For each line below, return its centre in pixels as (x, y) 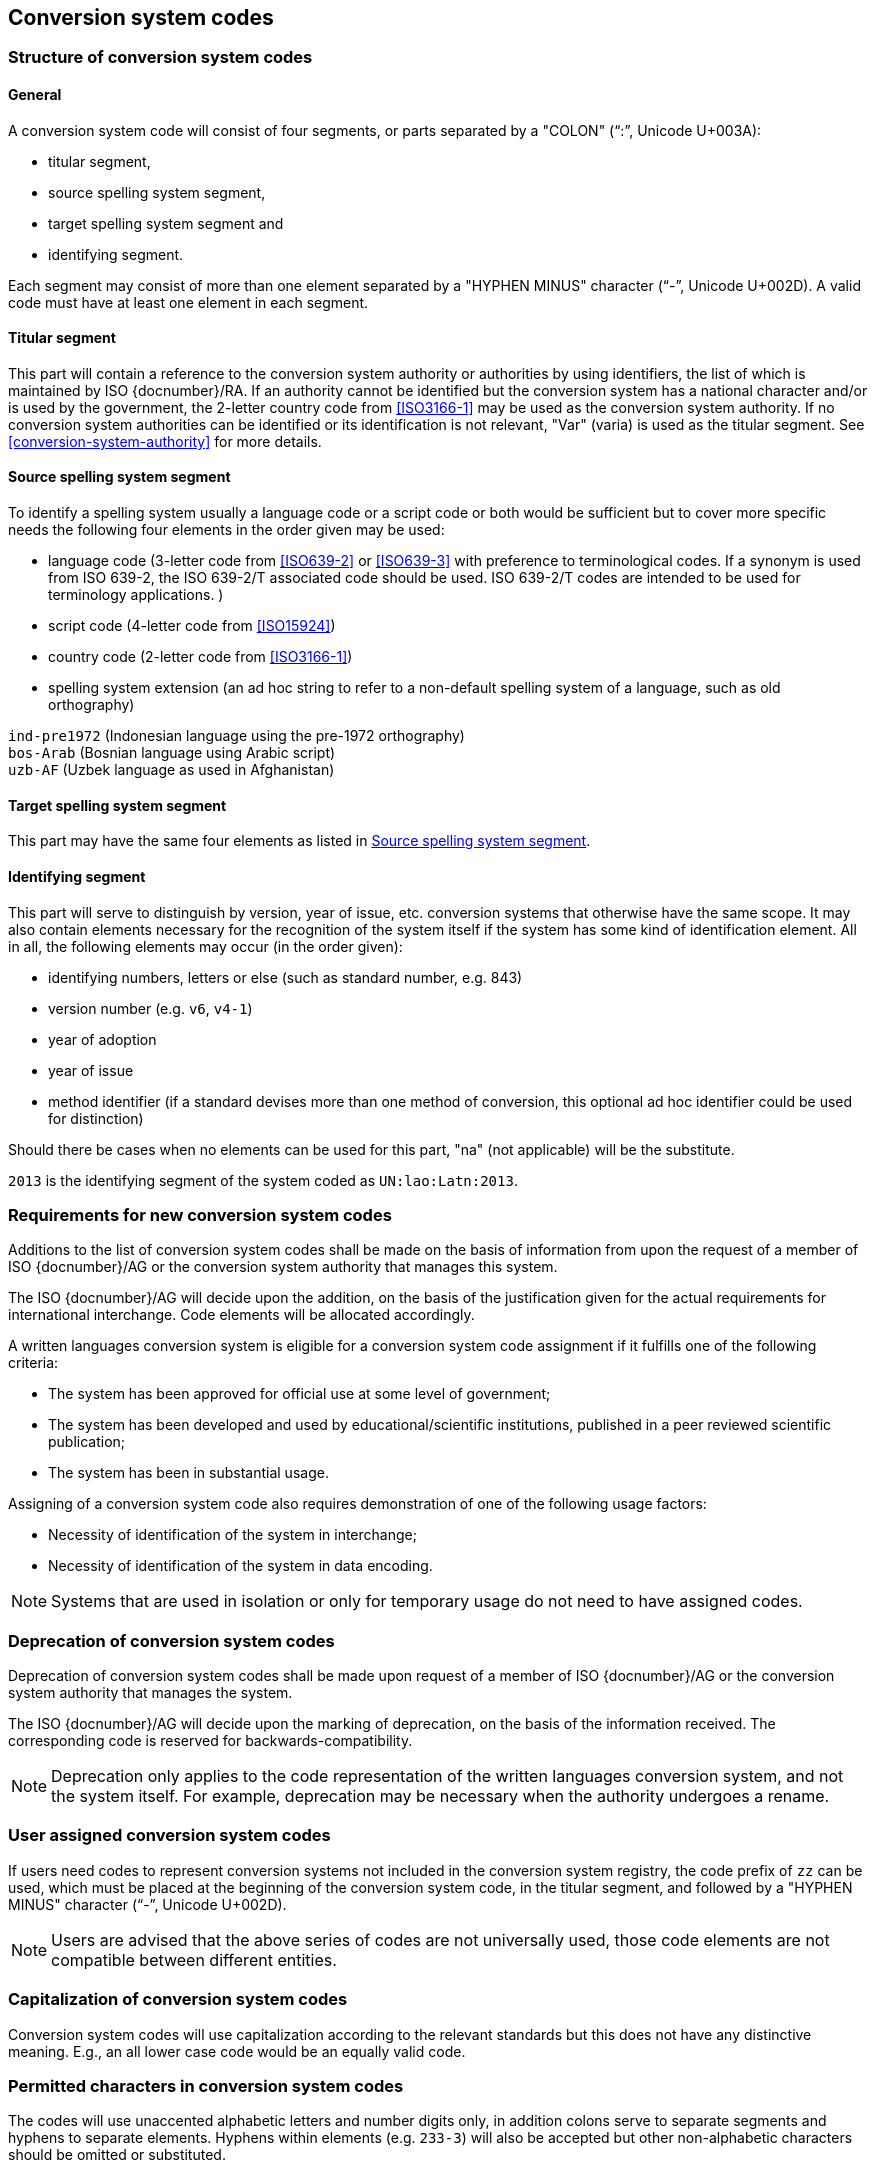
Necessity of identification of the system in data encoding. (240, 1566)
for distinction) (96, 1118)
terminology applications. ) (136, 595)
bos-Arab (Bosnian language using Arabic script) (172, 753)
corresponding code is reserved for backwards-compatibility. (210, 1741)
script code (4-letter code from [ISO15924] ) (192, 626)
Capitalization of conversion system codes (178, 1999)
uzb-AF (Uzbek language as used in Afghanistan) (171, 770)
